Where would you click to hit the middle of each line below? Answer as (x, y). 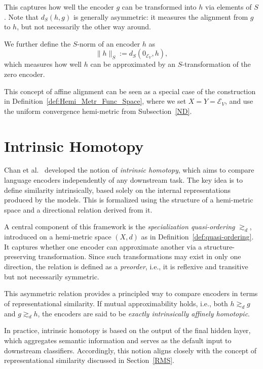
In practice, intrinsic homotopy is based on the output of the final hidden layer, (127, 330)
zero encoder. (25, 74)
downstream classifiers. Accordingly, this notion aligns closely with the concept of (130, 350)
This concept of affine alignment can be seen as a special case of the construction (130, 91)
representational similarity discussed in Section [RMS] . (89, 360)
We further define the (37, 43)
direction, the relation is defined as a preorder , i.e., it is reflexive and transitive (126, 266)
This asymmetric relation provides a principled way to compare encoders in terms (131, 293)
